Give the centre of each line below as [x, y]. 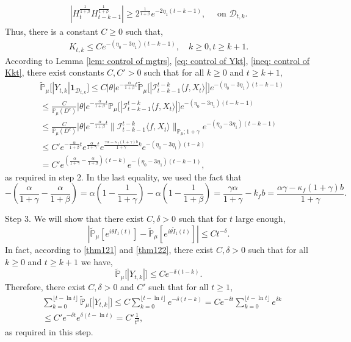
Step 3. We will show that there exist [74, 219]
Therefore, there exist [45, 287]
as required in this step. [49, 332]
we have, [97, 261]
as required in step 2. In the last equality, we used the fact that [123, 176]
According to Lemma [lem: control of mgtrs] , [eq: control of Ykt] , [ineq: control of [157, 60]
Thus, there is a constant [52, 31]
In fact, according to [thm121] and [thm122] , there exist [109, 249]
